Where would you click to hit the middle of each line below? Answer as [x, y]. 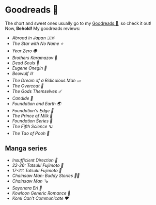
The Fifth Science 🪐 [32, 126]
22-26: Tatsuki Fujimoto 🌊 [38, 165]
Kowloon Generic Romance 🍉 [41, 193]
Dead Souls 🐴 [26, 63]
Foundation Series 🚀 [32, 121]
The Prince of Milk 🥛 [32, 116]
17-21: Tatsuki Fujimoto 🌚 [37, 170]
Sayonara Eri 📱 [27, 188]
